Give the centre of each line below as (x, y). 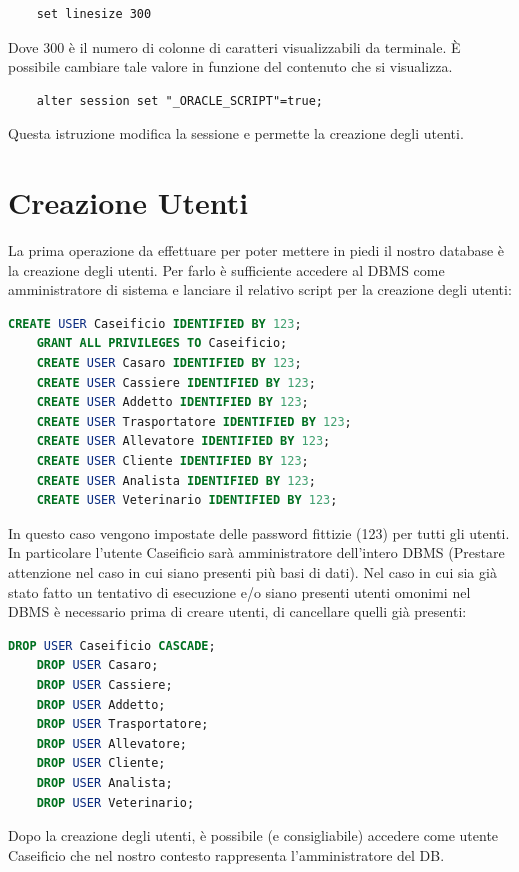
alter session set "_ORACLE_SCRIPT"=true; (179, 100)
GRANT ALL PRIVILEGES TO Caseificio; (162, 343)
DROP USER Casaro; (97, 665)
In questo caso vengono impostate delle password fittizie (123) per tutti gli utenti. (259, 532)
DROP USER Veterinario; (115, 802)
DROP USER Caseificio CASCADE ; (112, 645)
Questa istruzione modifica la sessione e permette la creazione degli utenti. (236, 133)
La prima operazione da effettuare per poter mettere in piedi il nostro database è (256, 250)
